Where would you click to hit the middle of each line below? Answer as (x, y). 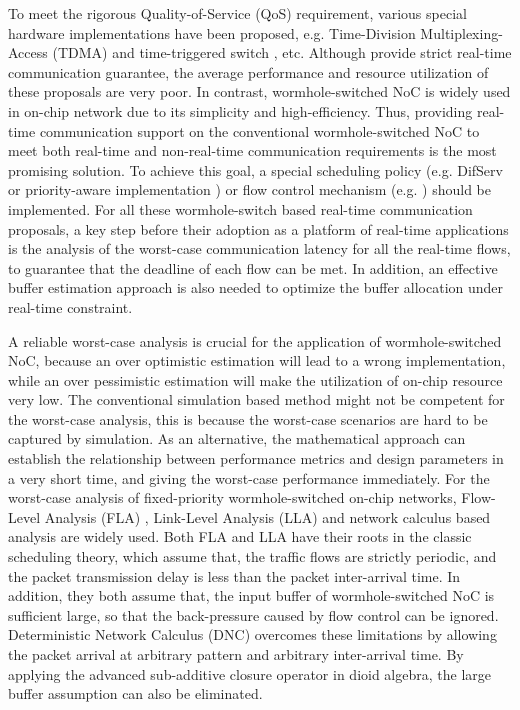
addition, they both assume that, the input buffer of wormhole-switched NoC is (251, 595)
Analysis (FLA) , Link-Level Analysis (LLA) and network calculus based (267, 516)
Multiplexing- (461, 32)
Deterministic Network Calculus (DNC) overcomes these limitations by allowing (252, 634)
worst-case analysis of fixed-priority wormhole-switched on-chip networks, (232, 497)
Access (28, 52)
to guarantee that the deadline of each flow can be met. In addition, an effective (253, 267)
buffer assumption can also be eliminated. (135, 693)
